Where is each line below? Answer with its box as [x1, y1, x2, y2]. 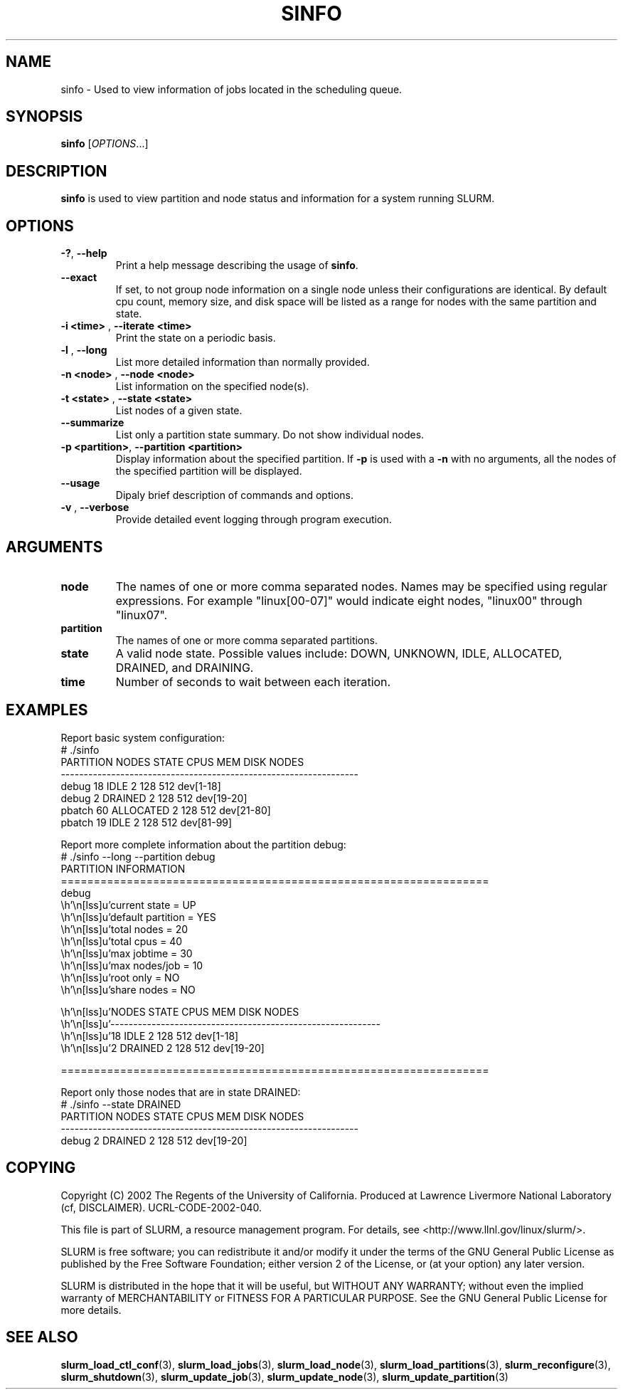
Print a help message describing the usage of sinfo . [115, 259, 358, 272]
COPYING [6, 1159, 76, 1177]
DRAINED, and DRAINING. [115, 660, 254, 675]
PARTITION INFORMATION [60, 862, 186, 875]
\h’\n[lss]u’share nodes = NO [60, 983, 196, 996]
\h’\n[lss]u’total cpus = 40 [60, 935, 183, 947]
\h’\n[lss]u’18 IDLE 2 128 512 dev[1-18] [60, 1029, 239, 1042]
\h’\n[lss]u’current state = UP [60, 898, 196, 911]
